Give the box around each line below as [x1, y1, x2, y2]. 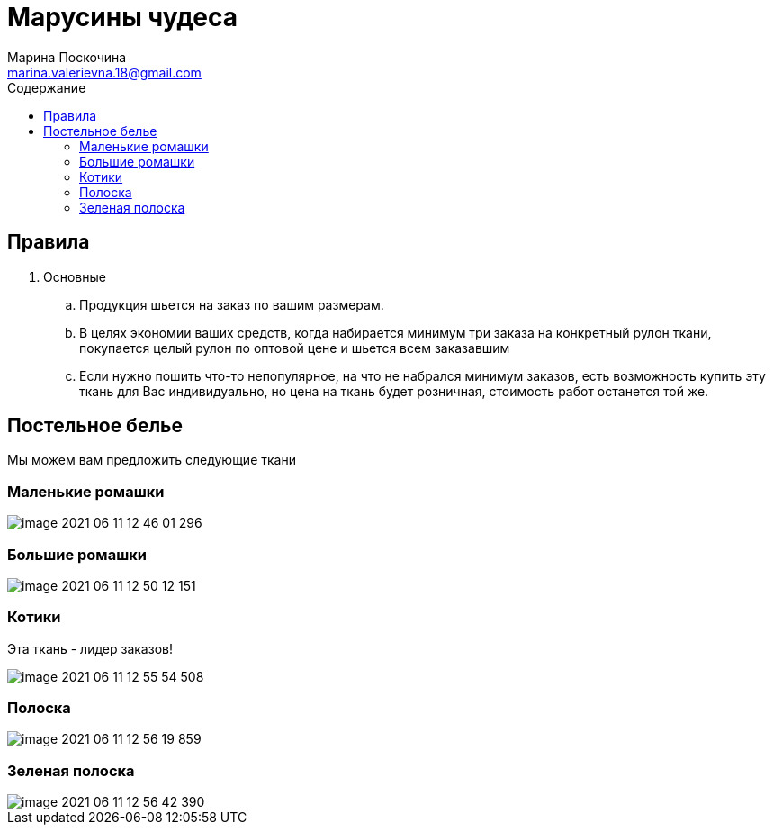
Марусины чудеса [7, 2, 238, 32]
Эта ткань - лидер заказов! [7, 640, 173, 656]
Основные [43, 268, 106, 285]
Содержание [7, 79, 86, 95]
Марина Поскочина [7, 49, 127, 65]
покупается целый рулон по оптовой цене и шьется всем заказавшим [79, 339, 510, 356]
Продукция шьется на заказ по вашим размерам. [79, 296, 384, 312]
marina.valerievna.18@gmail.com [7, 64, 202, 80]
